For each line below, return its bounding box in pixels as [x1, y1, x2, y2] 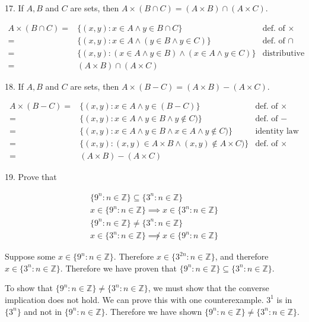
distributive [262, 49, 305, 58]
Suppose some [5, 250, 56, 263]
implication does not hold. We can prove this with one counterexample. [5, 293, 264, 305]
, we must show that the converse [148, 282, 269, 294]
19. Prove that [5, 171, 57, 183]
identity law [255, 127, 299, 136]
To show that [5, 282, 53, 294]
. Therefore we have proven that [60, 261, 177, 274]
